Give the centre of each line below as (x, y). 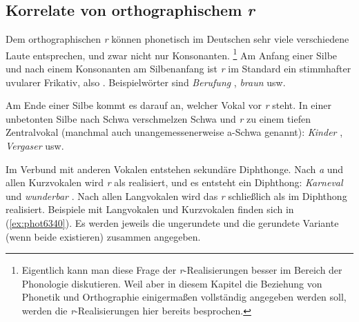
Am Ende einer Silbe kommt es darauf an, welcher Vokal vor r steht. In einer (168, 105)
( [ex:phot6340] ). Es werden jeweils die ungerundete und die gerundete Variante (172, 222)
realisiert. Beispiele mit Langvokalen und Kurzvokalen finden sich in (150, 209)
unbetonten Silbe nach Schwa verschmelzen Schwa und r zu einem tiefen (158, 118)
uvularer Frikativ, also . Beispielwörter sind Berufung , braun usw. (146, 82)
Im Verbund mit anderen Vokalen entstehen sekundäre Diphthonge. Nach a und (175, 169)
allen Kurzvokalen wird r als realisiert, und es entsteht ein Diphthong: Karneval (174, 182)
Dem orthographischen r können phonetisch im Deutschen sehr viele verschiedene (177, 39)
